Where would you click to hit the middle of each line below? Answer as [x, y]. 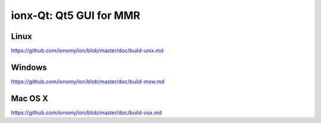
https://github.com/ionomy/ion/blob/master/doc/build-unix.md [87, 51]
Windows [29, 67]
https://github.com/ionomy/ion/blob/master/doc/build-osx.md [86, 112]
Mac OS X [30, 98]
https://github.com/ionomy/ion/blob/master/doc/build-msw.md [88, 81]
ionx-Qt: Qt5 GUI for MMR [76, 15]
